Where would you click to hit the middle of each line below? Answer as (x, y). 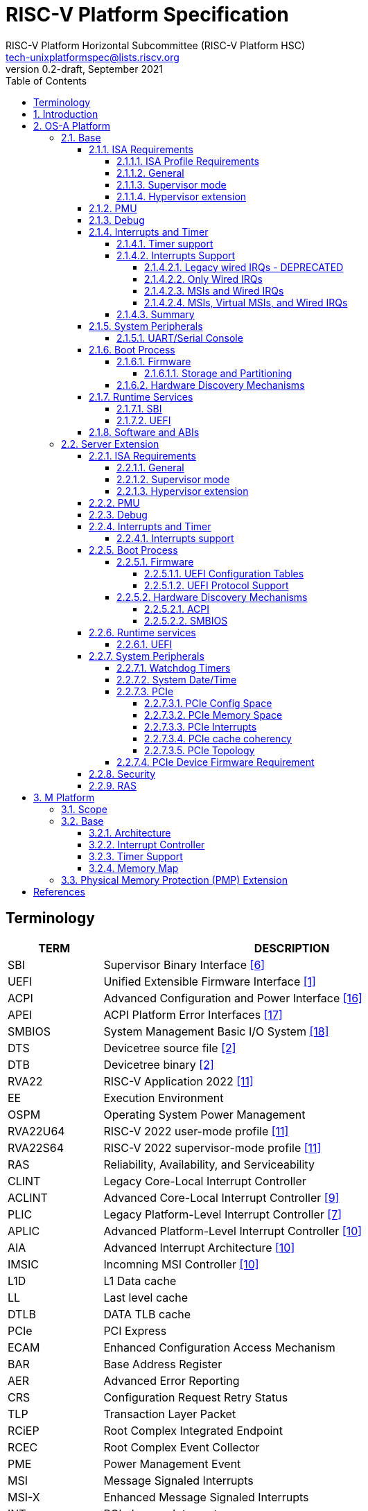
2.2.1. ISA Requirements (142, 455)
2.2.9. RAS (113, 785)
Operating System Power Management (204, 1114)
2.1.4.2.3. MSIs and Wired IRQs (214, 290)
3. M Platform (64, 797)
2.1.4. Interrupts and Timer (149, 232)
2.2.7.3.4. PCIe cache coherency (218, 738)
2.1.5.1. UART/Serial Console (180, 338)
